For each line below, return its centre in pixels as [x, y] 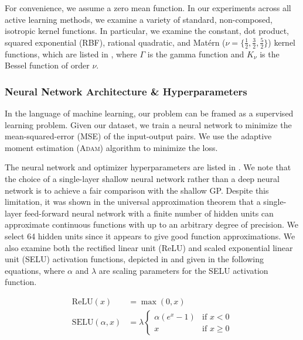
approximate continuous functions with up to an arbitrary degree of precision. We [152, 224]
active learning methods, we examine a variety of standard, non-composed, [139, 19]
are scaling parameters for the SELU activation [183, 270]
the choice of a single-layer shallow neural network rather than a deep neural [142, 178]
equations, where [35, 270]
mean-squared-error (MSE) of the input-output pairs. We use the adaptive [138, 136]
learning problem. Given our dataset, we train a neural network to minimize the [148, 124]
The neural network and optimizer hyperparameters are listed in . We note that [148, 167]
